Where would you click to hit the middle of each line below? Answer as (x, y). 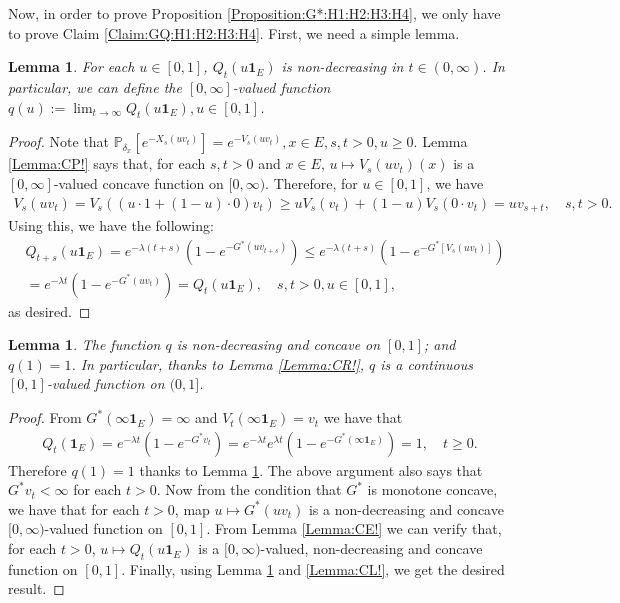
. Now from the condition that (249, 489)
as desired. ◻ (49, 310)
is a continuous (426, 363)
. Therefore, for (311, 182)
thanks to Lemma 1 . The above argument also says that (311, 469)
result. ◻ (36, 588)
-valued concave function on (138, 182)
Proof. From (45, 417)
